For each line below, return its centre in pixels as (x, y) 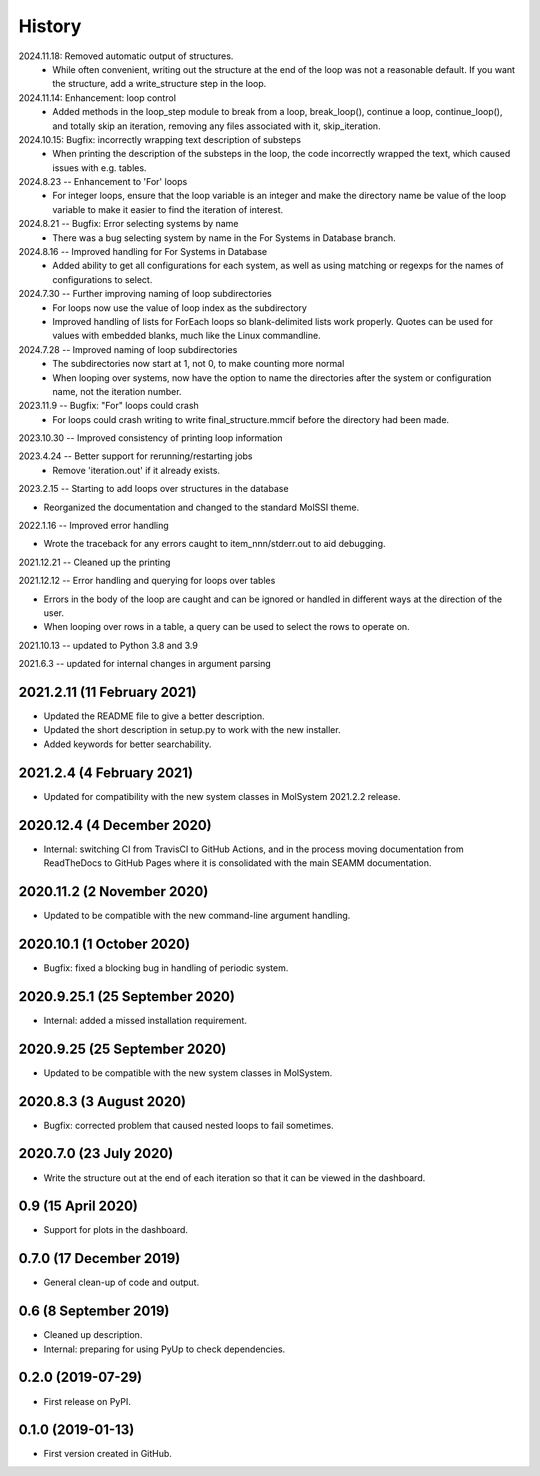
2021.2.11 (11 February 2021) (107, 691)
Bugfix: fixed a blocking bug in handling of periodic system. (166, 967)
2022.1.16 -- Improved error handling (93, 526)
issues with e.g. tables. (99, 167)
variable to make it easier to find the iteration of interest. (168, 209)
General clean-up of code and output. (121, 1282)
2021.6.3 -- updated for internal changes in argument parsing (145, 664)
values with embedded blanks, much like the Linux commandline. (186, 336)
